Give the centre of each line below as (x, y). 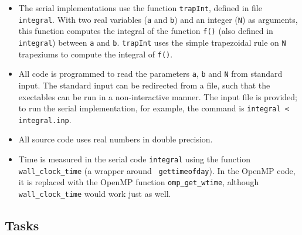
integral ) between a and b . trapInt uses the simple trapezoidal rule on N (152, 42)
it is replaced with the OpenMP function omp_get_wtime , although (139, 182)
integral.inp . (45, 119)
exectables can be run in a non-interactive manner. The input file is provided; (158, 96)
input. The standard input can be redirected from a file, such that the (144, 85)
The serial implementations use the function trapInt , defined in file (140, 8)
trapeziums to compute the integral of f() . (96, 54)
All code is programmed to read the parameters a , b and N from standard (150, 74)
